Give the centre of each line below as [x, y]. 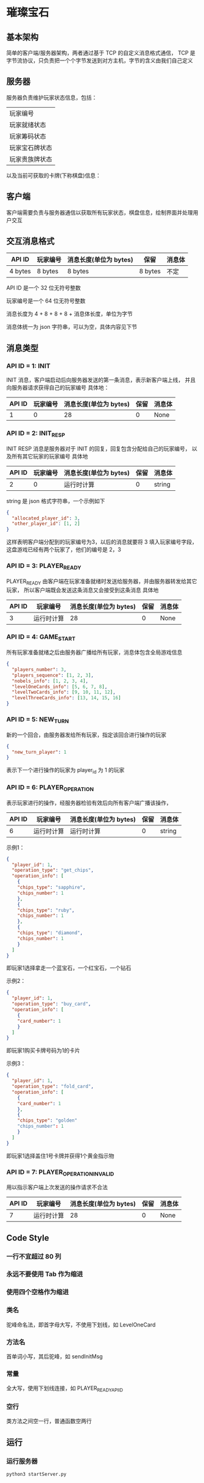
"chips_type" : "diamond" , [50, 933]
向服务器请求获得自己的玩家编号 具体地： [58, 388]
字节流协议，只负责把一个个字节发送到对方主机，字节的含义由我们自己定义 [100, 61]
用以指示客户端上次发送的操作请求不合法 [57, 1187]
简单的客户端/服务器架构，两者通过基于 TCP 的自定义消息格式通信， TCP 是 [101, 53]
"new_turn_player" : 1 [39, 752]
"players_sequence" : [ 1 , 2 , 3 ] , [53, 675]
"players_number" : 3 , [39, 669]
